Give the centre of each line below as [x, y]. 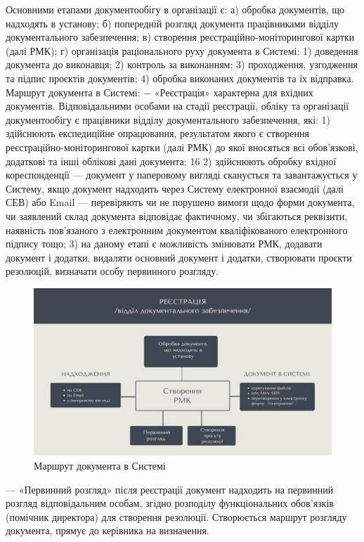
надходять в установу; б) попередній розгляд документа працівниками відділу [173, 23]
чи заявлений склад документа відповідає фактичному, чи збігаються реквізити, [177, 215]
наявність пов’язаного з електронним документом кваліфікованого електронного [177, 230]
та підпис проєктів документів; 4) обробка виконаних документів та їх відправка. [180, 78]
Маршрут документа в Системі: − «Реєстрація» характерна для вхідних [160, 92]
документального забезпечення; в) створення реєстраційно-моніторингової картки [180, 37]
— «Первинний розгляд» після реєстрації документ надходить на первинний [170, 489]
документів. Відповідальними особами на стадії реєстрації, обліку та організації [177, 106]
